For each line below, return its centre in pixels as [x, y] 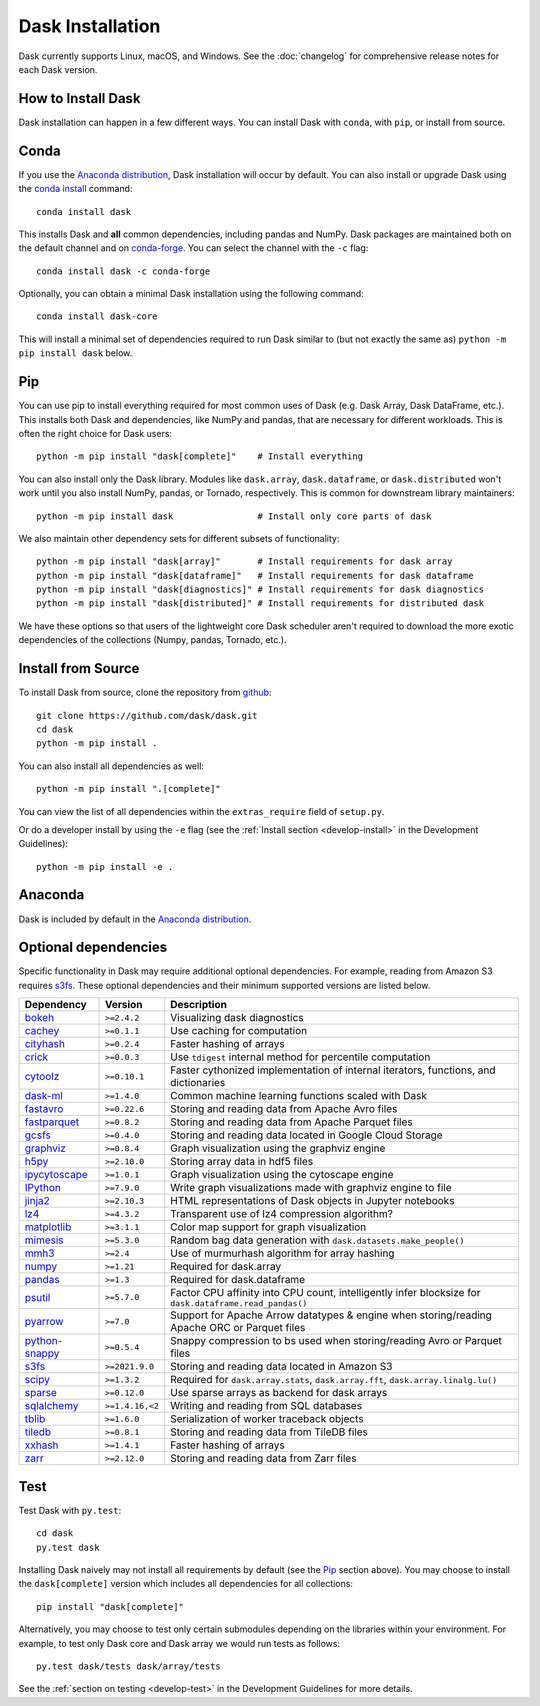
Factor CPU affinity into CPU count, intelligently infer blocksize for [325, 1293]
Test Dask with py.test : [70, 1510]
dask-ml [44, 1096]
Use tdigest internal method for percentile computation [300, 1057]
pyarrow [44, 1322]
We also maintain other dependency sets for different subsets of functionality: [179, 538]
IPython [43, 1188]
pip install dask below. [75, 353]
